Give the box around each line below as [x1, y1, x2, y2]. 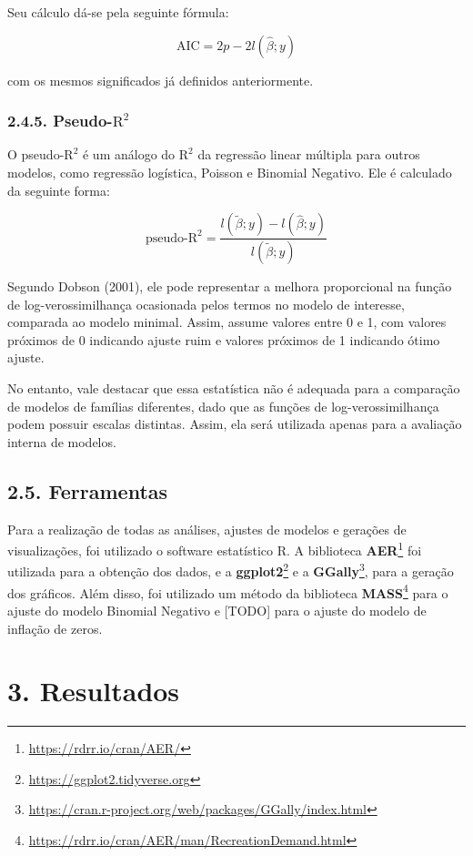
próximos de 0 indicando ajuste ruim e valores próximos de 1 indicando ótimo [7, 330, 440, 349]
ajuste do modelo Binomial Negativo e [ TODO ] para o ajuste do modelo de [7, 600, 427, 619]
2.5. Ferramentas [7, 476, 168, 504]
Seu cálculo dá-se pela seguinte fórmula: [7, 3, 229, 21]
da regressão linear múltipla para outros [197, 145, 420, 164]
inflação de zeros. [7, 618, 103, 637]
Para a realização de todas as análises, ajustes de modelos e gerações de [7, 519, 407, 538]
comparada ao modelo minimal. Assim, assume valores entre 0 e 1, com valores [7, 312, 447, 331]
